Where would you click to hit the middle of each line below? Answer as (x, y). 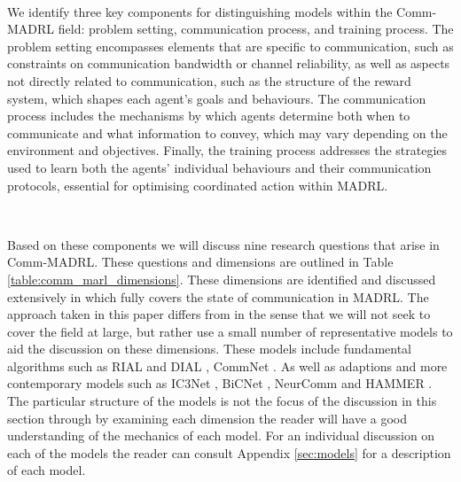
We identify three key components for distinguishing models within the (200, 11)
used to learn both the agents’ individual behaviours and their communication (219, 167)
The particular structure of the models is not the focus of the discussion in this (222, 401)
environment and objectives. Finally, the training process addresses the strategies (227, 150)
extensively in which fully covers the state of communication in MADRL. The (218, 296)
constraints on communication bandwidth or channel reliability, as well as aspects (229, 63)
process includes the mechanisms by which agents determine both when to (209, 116)
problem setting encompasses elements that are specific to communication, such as (230, 46)
